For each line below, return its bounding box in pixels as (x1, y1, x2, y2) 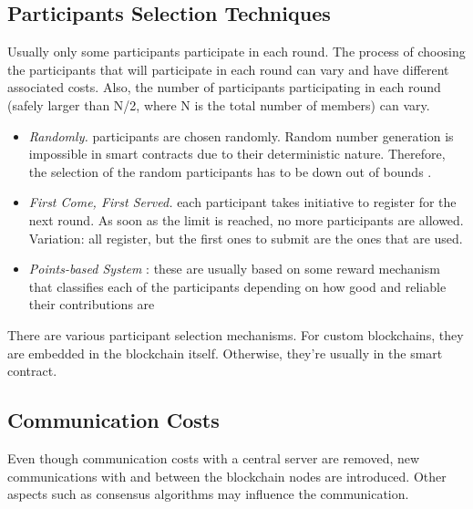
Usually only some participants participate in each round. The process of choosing (7, 42, 466, 61)
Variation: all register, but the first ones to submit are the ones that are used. (28, 228, 463, 247)
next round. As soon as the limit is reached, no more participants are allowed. (28, 210, 464, 229)
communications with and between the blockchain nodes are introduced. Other (7, 466, 447, 485)
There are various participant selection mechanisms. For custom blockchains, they (7, 325, 464, 344)
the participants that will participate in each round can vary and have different (7, 59, 449, 78)
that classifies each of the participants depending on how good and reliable (28, 276, 447, 296)
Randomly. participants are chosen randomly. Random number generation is (28, 126, 454, 145)
